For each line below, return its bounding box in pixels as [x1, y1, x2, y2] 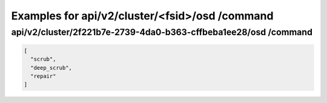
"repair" [30, 73, 56, 79]
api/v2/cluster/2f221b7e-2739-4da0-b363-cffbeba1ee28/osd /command [11, 27, 313, 38]
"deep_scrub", [30, 64, 73, 71]
